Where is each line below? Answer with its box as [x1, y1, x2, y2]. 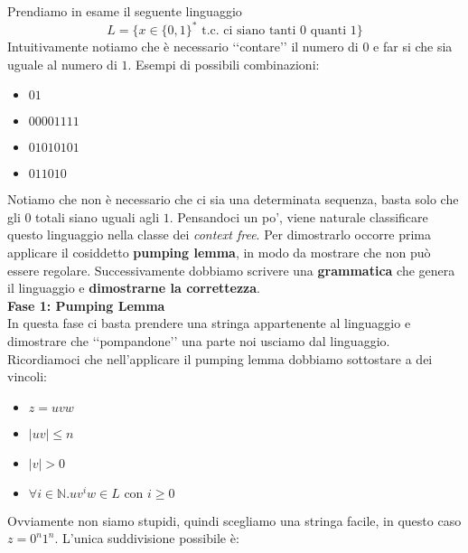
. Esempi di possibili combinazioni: [127, 54, 320, 73]
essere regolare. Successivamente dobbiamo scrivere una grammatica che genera [7, 260, 455, 279]
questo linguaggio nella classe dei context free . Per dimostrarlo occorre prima [7, 225, 432, 244]
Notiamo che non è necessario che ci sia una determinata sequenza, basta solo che [7, 190, 459, 209]
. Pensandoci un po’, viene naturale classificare [169, 207, 428, 226]
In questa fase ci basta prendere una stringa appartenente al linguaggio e [7, 314, 411, 333]
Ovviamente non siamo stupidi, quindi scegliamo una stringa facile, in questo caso [7, 511, 462, 530]
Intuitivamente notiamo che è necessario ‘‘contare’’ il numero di [7, 37, 359, 56]
